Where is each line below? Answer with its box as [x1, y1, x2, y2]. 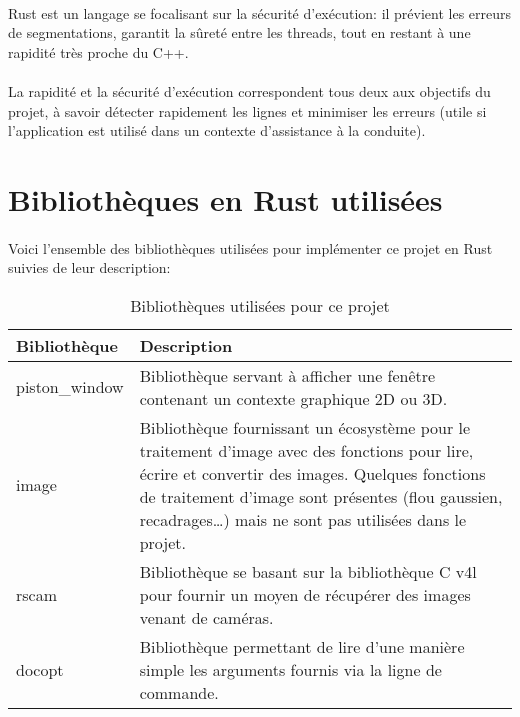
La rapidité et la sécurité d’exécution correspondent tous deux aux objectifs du [8, 80, 491, 101]
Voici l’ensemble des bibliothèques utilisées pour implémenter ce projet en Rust [8, 237, 493, 258]
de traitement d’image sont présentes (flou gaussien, [139, 484, 503, 508]
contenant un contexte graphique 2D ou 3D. [139, 386, 448, 410]
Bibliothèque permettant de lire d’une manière [139, 634, 465, 658]
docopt [16, 657, 64, 681]
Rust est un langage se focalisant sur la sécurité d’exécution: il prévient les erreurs [8, 2, 512, 23]
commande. [139, 680, 219, 704]
